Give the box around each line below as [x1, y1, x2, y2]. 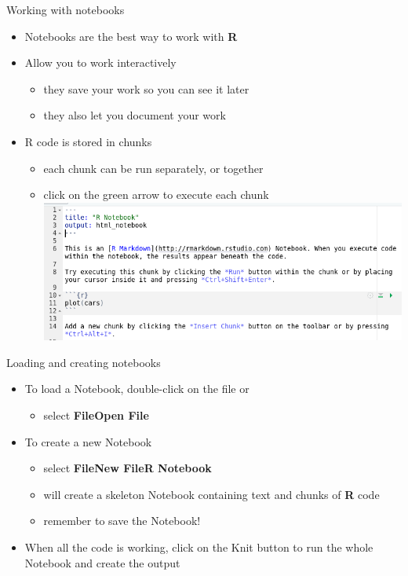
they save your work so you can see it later [43, 80, 250, 97]
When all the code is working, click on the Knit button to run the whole [24, 538, 373, 555]
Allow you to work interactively [24, 54, 177, 71]
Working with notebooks [6, 2, 125, 17]
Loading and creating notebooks [6, 354, 161, 370]
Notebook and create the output [24, 554, 180, 570]
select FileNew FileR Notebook [43, 460, 212, 476]
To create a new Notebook [24, 433, 152, 449]
